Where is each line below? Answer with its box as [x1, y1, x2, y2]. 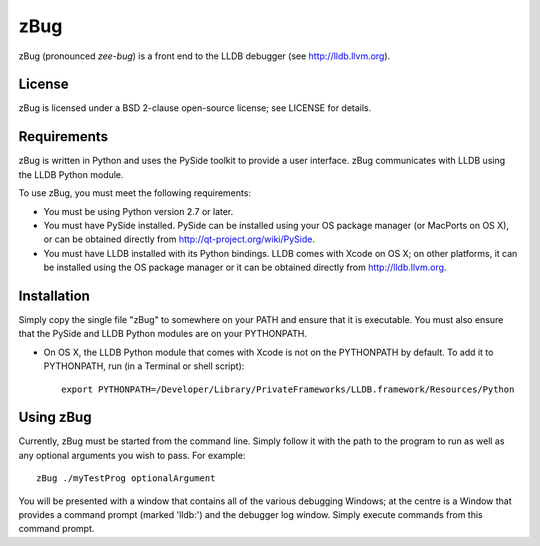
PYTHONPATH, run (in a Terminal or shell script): [43, 360, 245, 372]
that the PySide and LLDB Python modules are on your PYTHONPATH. [18, 328, 307, 340]
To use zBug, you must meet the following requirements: [18, 187, 252, 199]
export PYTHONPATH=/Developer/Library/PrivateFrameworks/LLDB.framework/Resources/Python [61, 383, 515, 395]
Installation [18, 287, 90, 304]
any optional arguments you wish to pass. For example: [18, 449, 246, 461]
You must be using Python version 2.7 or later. [43, 205, 234, 217]
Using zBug [18, 409, 92, 426]
